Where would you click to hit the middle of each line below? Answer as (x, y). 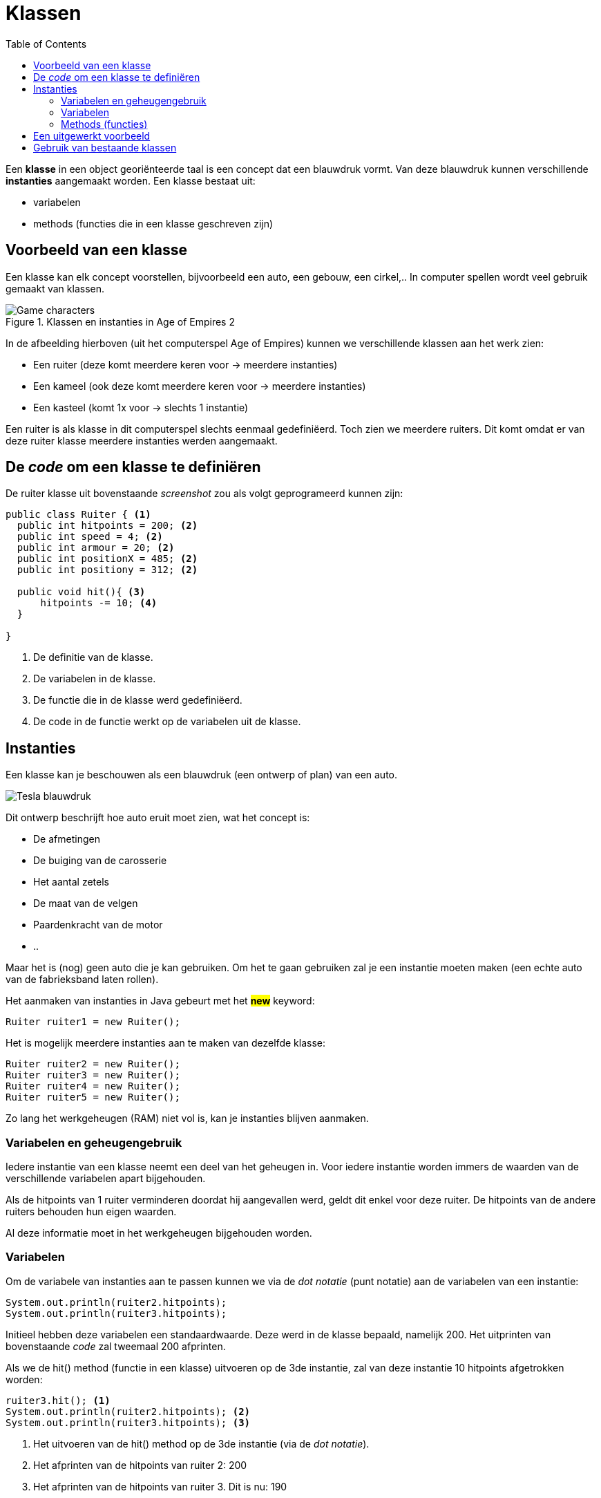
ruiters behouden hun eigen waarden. (91, 1212)
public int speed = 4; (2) (90, 537)
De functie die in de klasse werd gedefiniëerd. (138, 700)
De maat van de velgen (86, 904)
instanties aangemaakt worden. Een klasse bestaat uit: (131, 180)
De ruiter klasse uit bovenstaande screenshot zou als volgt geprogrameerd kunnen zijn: (204, 494)
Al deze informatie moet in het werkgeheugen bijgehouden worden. (159, 1233)
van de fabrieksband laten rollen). (82, 980)
